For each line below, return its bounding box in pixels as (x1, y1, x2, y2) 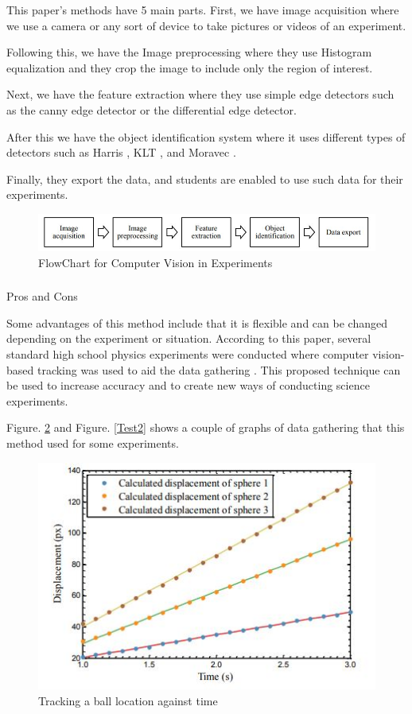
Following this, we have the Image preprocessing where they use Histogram (6, 44, 372, 60)
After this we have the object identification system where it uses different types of (6, 128, 406, 145)
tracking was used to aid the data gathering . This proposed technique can (37, 361, 401, 378)
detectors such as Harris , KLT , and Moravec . (6, 144, 236, 161)
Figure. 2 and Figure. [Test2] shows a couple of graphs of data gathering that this (6, 419, 405, 436)
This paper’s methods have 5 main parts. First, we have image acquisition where (6, 2, 399, 17)
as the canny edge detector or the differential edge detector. (6, 101, 297, 118)
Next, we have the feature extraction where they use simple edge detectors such (6, 86, 395, 103)
